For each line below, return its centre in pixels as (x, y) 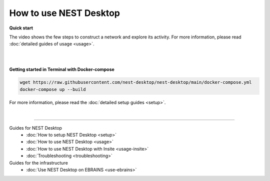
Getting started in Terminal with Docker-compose (62, 69)
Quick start (21, 28)
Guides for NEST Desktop (36, 128)
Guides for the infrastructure (39, 163)
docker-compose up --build (53, 89)
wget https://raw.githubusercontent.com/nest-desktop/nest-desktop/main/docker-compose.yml (136, 83)
